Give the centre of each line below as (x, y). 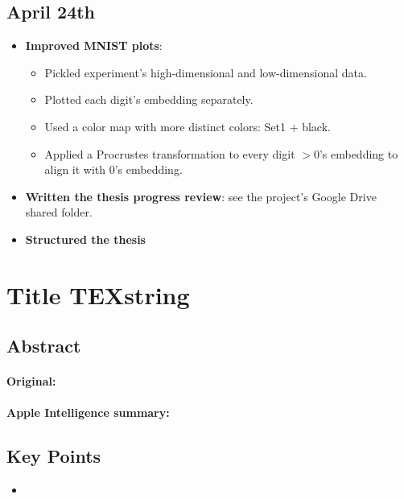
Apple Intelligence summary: (88, 412)
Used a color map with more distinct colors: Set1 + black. (188, 126)
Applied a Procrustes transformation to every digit (170, 153)
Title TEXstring (98, 294)
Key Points (54, 456)
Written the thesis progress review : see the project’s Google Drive (201, 196)
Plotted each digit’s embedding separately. (149, 99)
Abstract (44, 346)
